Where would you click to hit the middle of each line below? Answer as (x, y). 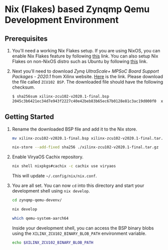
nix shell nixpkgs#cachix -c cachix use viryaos (64, 166)
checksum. (23, 87)
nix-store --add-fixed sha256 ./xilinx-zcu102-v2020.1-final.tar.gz (85, 147)
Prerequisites (26, 39)
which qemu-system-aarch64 (40, 218)
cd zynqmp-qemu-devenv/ (37, 200)
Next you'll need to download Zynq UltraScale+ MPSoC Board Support (86, 71)
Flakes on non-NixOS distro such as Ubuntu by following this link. (80, 61)
